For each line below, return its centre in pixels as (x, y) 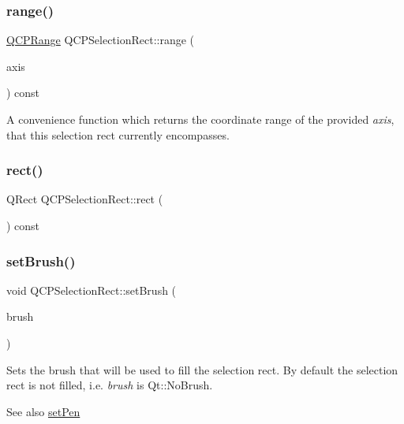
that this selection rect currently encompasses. (118, 134)
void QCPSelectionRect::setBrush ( (92, 290)
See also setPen (43, 411)
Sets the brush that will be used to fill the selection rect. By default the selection (202, 369)
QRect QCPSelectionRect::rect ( (85, 199)
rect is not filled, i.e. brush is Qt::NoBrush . (110, 385)
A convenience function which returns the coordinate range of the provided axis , (200, 119)
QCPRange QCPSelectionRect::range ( (101, 40)
